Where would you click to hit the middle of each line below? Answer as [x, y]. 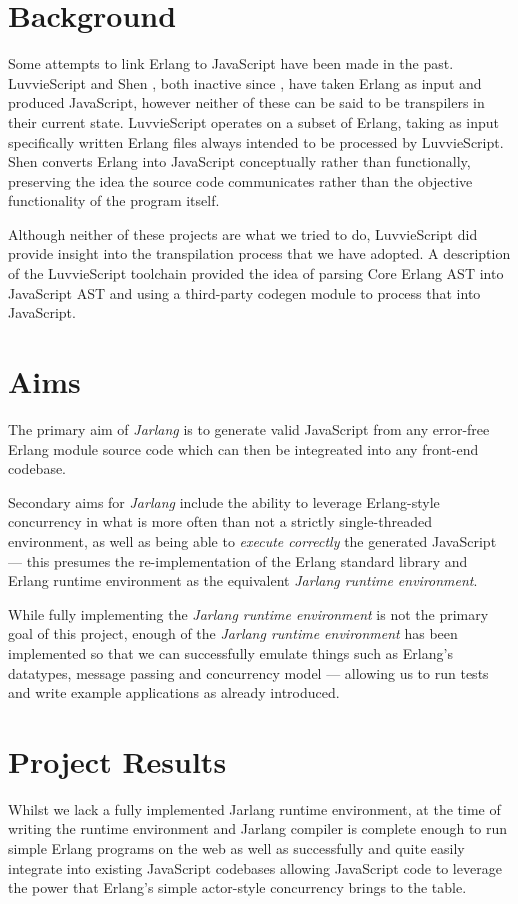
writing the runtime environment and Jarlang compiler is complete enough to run [258, 828]
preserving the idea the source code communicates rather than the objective [240, 180]
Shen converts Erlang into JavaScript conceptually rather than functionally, [239, 161]
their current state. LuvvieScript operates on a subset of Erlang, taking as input [254, 121]
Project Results [117, 760]
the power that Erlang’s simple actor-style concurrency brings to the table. [237, 887]
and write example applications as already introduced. [174, 692]
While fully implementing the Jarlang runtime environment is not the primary [248, 613]
